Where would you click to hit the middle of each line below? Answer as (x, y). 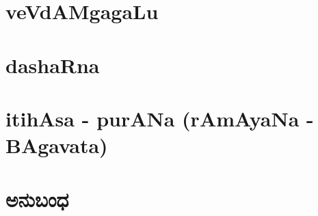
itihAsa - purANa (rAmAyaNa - (160, 118)
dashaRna (53, 65)
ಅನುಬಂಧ (37, 199)
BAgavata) (57, 145)
